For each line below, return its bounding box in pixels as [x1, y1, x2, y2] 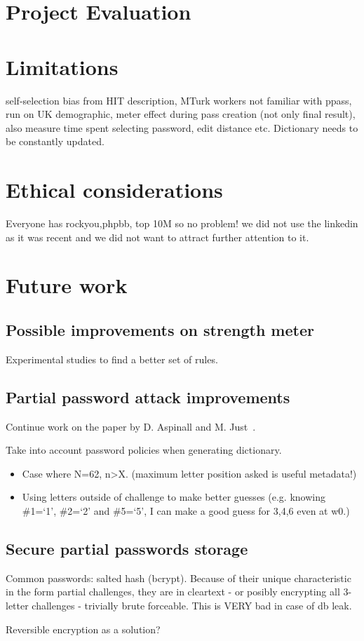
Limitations [6, 52, 119, 81]
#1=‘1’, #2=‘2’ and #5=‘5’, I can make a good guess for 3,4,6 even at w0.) [22, 503, 350, 518]
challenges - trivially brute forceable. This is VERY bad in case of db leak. [32, 598, 352, 612]
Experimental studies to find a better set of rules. [6, 351, 218, 366]
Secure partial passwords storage [6, 537, 248, 559]
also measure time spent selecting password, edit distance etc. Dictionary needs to [6, 120, 358, 135]
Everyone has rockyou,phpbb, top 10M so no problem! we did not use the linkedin [6, 216, 358, 230]
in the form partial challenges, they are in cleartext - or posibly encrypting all [6, 584, 340, 599]
